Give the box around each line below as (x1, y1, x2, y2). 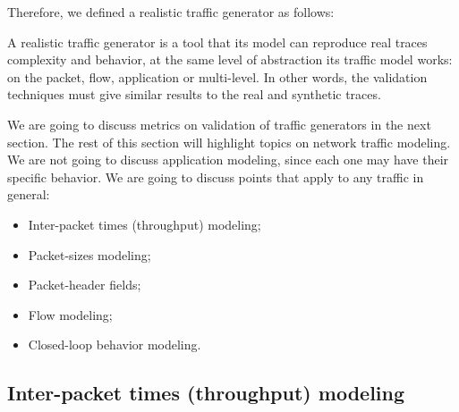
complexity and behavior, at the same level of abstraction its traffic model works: (7, 50, 453, 69)
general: (7, 185, 50, 204)
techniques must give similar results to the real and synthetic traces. (7, 85, 381, 104)
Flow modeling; (28, 305, 113, 324)
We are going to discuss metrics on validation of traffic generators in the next (7, 114, 431, 133)
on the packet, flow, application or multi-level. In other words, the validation (7, 67, 428, 86)
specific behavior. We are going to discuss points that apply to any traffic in (7, 167, 424, 186)
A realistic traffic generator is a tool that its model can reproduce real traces (7, 32, 428, 51)
